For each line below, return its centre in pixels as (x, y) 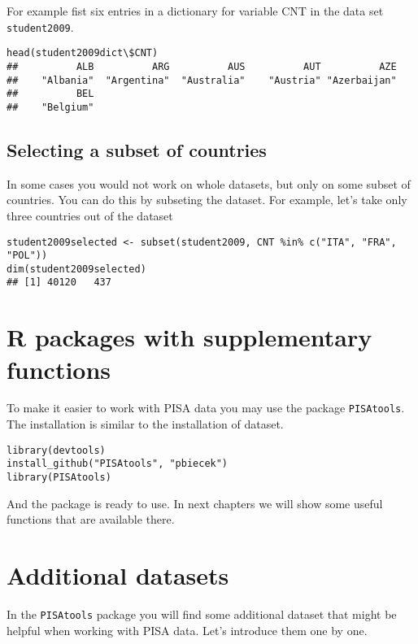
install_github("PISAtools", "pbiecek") (118, 464)
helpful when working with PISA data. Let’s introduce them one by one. (187, 630)
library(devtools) (56, 450)
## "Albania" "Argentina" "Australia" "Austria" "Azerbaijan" (202, 80)
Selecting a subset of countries (137, 149)
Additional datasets (118, 575)
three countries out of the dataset (90, 215)
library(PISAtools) (59, 478)
